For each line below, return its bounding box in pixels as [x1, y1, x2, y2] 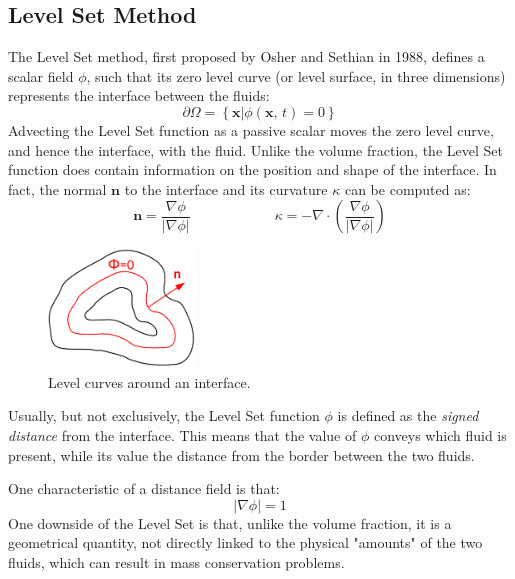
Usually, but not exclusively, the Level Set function [8, 405, 320, 426]
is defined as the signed [337, 405, 479, 426]
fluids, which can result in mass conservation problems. [8, 552, 345, 573]
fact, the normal [8, 178, 107, 199]
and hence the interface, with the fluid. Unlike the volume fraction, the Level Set [8, 139, 503, 160]
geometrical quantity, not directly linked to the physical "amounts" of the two [8, 532, 483, 553]
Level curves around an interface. [48, 371, 251, 392]
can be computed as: [344, 178, 471, 199]
